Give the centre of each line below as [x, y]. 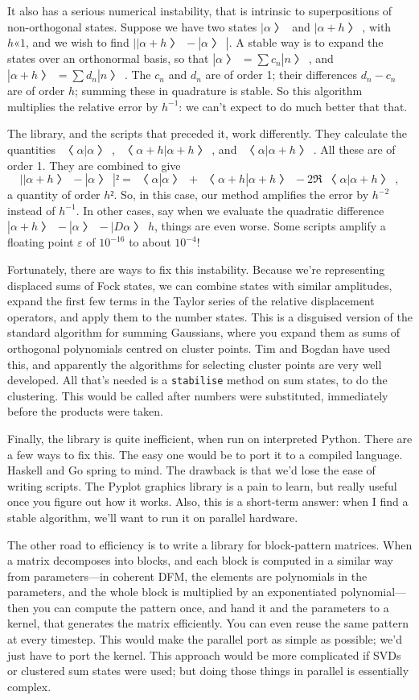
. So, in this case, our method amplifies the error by [241, 195]
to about [150, 242]
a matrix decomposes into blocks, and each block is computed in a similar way [200, 560]
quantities [31, 149]
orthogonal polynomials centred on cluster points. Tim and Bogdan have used [199, 348]
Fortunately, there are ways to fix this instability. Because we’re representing [196, 269]
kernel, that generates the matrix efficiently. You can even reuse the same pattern [208, 623]
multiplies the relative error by [83, 106]
